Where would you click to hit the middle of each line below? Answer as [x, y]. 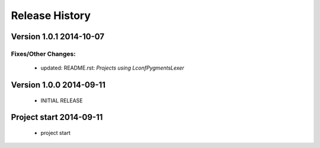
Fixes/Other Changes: [44, 53]
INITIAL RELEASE [62, 100]
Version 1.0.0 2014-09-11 [58, 85]
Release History [51, 15]
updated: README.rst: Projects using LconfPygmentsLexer [113, 68]
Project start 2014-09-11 [57, 117]
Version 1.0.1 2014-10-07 [58, 37]
